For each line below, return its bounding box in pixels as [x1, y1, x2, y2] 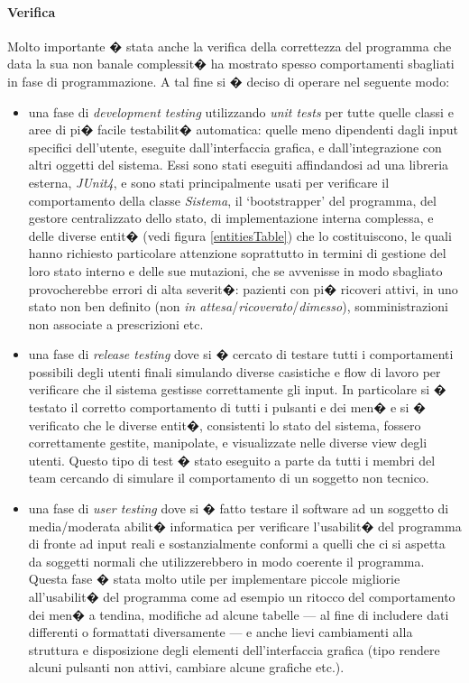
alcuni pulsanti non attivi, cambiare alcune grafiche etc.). [28, 658, 345, 677]
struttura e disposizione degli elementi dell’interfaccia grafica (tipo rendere [28, 640, 440, 659]
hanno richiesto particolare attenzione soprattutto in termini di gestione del [28, 244, 446, 263]
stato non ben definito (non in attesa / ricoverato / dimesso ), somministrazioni [28, 297, 448, 316]
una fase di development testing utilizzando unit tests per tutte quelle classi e [28, 102, 454, 121]
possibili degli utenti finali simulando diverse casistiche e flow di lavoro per [28, 362, 441, 381]
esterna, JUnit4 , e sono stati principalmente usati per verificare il [28, 172, 390, 191]
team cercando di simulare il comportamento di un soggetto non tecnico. [28, 468, 429, 487]
